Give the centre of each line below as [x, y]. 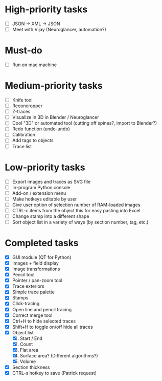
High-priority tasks [46, 9]
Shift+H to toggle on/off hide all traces [52, 327]
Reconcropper [27, 106]
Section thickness [31, 367]
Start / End [31, 338]
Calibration [24, 135]
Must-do [24, 51]
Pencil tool [23, 275]
